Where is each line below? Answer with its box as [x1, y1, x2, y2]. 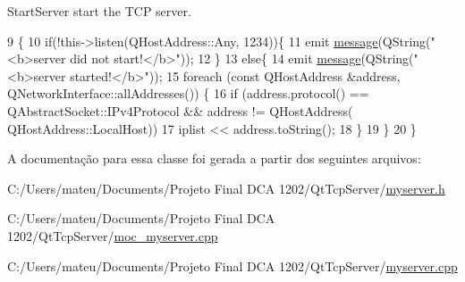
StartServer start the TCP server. [7, 2, 191, 20]
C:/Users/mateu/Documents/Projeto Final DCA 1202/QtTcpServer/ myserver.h [7, 178, 445, 197]
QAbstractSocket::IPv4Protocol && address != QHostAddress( [7, 101, 353, 120]
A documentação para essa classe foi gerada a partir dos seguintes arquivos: [7, 149, 421, 168]
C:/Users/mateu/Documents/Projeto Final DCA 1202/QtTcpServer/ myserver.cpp [7, 256, 458, 275]
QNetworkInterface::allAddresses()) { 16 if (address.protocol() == [7, 84, 369, 103]
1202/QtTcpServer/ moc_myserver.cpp [7, 226, 218, 245]
